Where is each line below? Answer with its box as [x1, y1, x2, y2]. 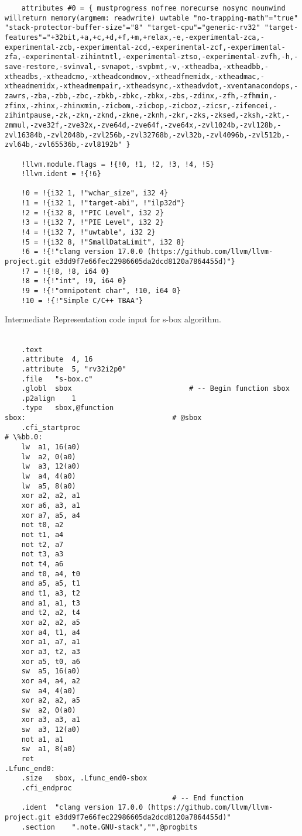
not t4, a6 [21, 559, 64, 568]
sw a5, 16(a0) [21, 667, 80, 676]
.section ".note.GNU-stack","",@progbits [21, 823, 198, 831]
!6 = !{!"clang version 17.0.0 [21, 247, 143, 256]
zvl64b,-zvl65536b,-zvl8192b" [5, 140, 122, 149]
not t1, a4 [21, 531, 64, 539]
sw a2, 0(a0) [21, 706, 76, 714]
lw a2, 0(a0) [21, 452, 76, 461]
